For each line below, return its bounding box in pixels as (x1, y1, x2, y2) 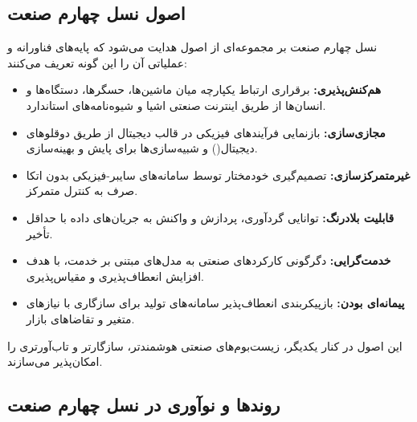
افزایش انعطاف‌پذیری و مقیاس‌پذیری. (26, 267, 205, 284)
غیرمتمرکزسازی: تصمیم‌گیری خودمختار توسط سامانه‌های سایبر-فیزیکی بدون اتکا (26, 166, 411, 183)
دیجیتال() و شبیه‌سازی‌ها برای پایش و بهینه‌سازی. (26, 140, 258, 156)
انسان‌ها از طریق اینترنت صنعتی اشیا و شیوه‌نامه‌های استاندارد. (26, 96, 326, 113)
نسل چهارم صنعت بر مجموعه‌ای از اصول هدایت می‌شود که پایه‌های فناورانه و (7, 39, 378, 55)
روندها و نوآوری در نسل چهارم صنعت (7, 392, 280, 417)
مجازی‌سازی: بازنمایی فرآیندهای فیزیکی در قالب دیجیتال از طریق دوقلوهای (26, 124, 386, 140)
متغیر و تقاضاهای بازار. (26, 310, 135, 327)
